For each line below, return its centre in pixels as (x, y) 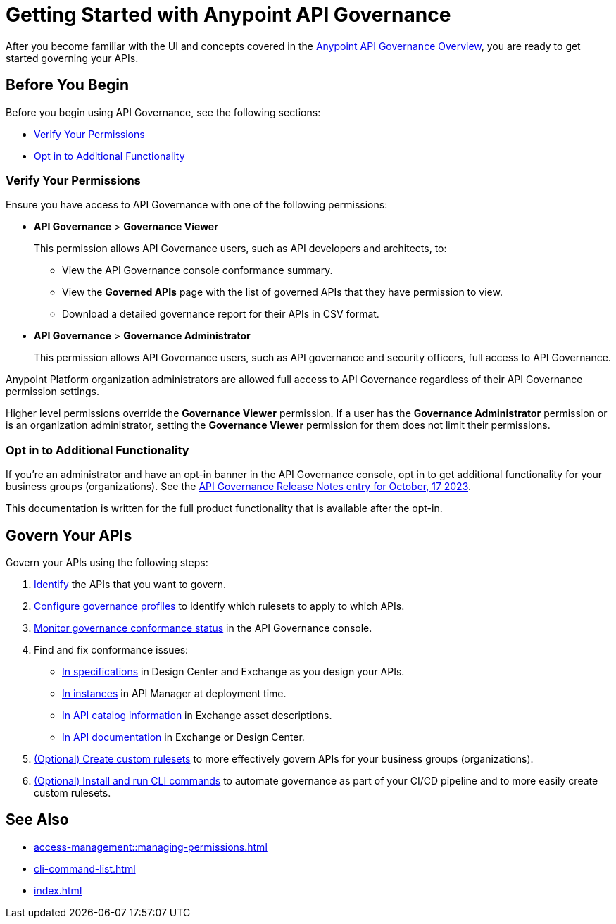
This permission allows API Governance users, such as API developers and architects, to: (240, 249)
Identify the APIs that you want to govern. (130, 584)
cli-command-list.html (85, 868)
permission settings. (53, 392)
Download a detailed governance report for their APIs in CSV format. (221, 314)
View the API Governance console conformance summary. (197, 270)
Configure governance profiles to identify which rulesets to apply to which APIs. (219, 606)
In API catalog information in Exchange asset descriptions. (197, 715)
